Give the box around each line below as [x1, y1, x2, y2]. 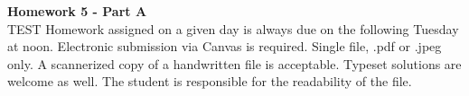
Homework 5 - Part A [7, 2, 147, 20]
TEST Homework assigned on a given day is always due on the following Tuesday [7, 19, 459, 38]
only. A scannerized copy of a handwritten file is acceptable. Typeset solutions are [7, 54, 462, 73]
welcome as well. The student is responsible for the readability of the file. [7, 72, 412, 91]
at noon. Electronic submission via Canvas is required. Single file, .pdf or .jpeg [7, 37, 442, 56]
